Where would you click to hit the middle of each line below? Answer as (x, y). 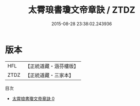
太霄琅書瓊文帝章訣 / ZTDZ (82, 10)
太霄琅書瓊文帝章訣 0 (33, 98)
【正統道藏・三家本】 (50, 75)
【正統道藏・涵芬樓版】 (52, 66)
